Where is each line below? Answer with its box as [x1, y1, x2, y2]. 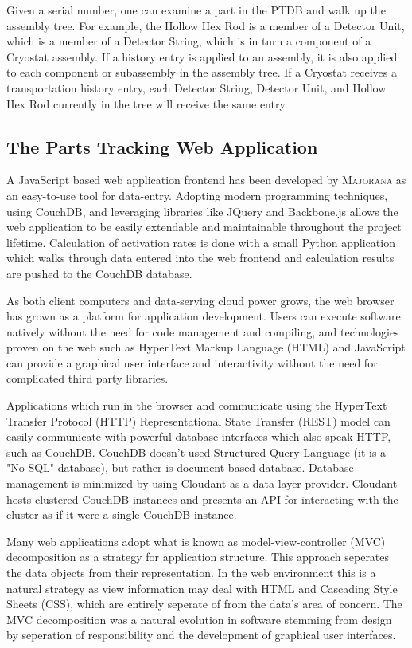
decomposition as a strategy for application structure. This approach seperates [6, 548, 390, 565]
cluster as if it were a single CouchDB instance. [6, 506, 237, 523]
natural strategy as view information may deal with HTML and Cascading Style [6, 579, 398, 596]
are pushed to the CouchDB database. [6, 265, 192, 281]
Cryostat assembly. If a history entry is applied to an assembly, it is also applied [6, 48, 398, 65]
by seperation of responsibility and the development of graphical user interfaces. [6, 626, 396, 643]
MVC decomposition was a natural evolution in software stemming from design [6, 611, 392, 627]
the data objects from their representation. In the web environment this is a [6, 564, 376, 581]
